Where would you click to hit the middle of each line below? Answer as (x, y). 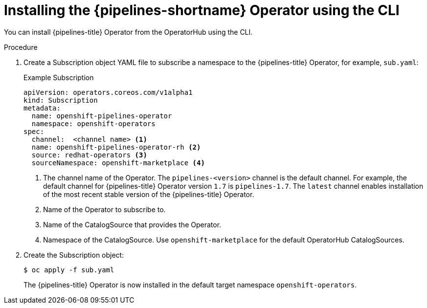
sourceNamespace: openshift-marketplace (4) (118, 163)
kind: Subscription (61, 100)
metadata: (42, 108)
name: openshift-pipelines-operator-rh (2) (116, 147)
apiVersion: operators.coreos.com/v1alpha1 (108, 92)
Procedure (21, 47)
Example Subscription (59, 77)
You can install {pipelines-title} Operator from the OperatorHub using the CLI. (128, 32)
